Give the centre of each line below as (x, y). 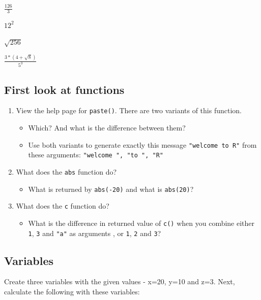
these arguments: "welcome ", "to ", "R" (96, 155)
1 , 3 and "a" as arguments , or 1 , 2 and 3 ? (95, 233)
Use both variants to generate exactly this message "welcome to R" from (142, 144)
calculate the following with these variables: (72, 292)
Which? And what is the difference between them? (107, 128)
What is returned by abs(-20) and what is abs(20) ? (111, 189)
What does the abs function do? (66, 171)
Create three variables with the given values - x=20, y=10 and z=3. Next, (120, 281)
